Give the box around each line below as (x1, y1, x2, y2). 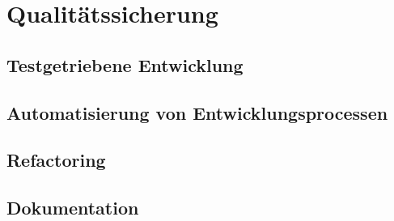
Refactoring (6, 147, 106, 172)
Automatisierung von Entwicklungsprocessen (6, 100, 388, 125)
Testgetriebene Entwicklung (6, 52, 244, 77)
